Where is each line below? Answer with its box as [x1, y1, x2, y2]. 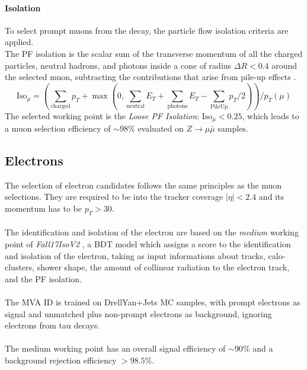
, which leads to [242, 109, 299, 122]
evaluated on [137, 122, 184, 134]
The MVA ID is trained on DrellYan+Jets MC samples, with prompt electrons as [5, 295, 300, 308]
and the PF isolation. [5, 272, 82, 285]
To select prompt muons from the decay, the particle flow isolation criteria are [5, 24, 289, 36]
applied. [5, 36, 34, 48]
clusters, [5, 261, 34, 273]
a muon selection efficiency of [5, 122, 111, 134]
